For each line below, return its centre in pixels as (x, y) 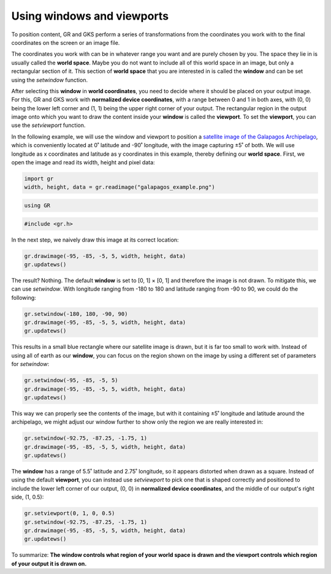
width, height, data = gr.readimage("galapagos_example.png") (120, 187)
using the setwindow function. (50, 80)
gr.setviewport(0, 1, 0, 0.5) (70, 513)
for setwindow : (30, 364)
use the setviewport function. (48, 125)
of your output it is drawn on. (49, 564)
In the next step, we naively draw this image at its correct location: (95, 240)
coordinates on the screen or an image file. (66, 42)
